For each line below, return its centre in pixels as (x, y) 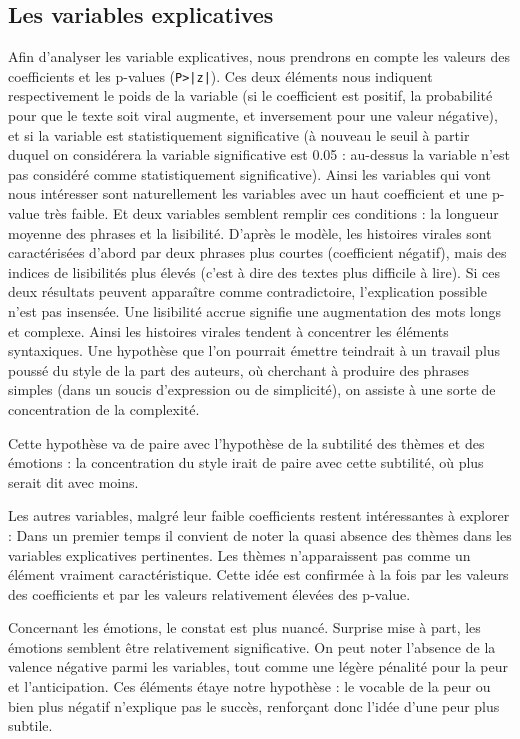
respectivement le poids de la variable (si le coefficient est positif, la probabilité (250, 95)
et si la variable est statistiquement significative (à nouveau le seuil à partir (239, 134)
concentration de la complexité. (104, 408)
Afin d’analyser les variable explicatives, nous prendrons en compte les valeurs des (259, 56)
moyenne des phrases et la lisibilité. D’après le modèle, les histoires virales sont (250, 232)
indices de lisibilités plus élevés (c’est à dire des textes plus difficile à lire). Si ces (254, 271)
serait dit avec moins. (73, 481)
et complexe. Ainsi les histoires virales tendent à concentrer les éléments (228, 330)
